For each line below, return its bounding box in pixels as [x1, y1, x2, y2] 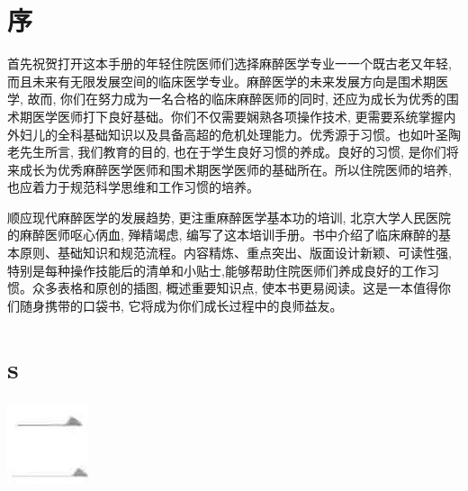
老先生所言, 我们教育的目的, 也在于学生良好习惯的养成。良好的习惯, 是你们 [7, 142, 446, 161]
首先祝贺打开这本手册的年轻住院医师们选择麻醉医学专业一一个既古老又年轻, [7, 54, 452, 73]
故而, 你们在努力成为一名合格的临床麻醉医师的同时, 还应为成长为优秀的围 [27, 89, 459, 108]
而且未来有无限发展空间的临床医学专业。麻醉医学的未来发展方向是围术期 [7, 71, 436, 90]
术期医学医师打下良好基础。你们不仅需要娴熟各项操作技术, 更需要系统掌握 [7, 106, 444, 125]
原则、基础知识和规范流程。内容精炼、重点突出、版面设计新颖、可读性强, [19, 243, 452, 262]
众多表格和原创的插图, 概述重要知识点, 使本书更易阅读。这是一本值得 [31, 278, 439, 297]
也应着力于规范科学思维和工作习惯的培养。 [7, 177, 259, 196]
